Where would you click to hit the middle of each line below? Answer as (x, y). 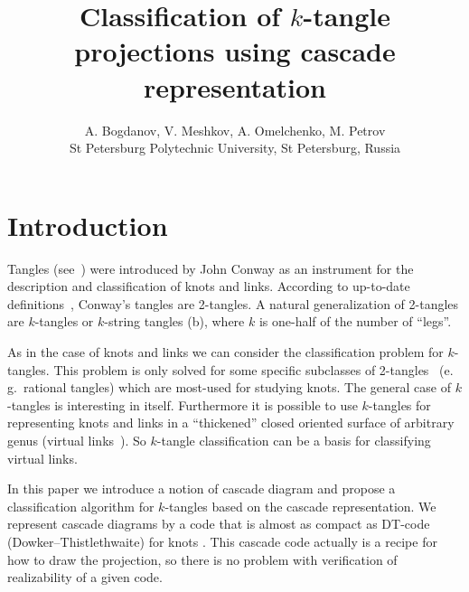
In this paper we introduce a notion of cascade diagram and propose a (202, 489)
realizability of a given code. (85, 577)
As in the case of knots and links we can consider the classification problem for (225, 352)
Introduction (88, 225)
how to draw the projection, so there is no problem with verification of (202, 559)
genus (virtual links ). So (77, 440)
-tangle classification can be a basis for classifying (294, 440)
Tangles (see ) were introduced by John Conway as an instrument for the (211, 268)
